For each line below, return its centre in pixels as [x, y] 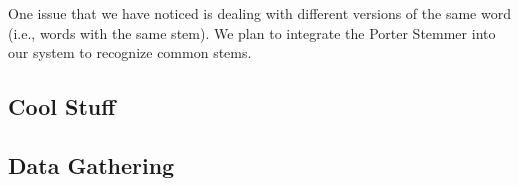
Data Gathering [91, 164]
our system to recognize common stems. [130, 52]
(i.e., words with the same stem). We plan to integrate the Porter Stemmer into [252, 32]
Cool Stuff [62, 106]
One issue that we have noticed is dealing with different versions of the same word [259, 13]
